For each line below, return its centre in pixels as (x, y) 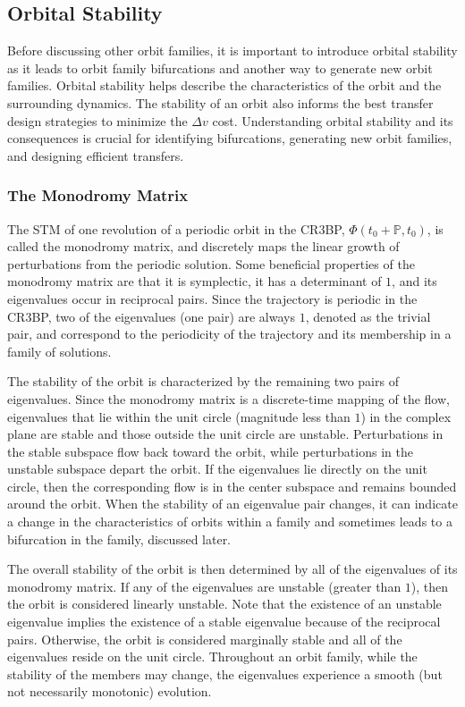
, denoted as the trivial (368, 316)
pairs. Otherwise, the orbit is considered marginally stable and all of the (205, 639)
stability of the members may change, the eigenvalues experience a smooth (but (225, 673)
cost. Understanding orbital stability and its (333, 120)
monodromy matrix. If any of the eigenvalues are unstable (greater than (204, 586)
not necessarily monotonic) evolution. (110, 691)
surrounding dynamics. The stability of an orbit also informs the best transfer (220, 102)
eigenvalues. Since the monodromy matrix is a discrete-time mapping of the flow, (228, 398)
